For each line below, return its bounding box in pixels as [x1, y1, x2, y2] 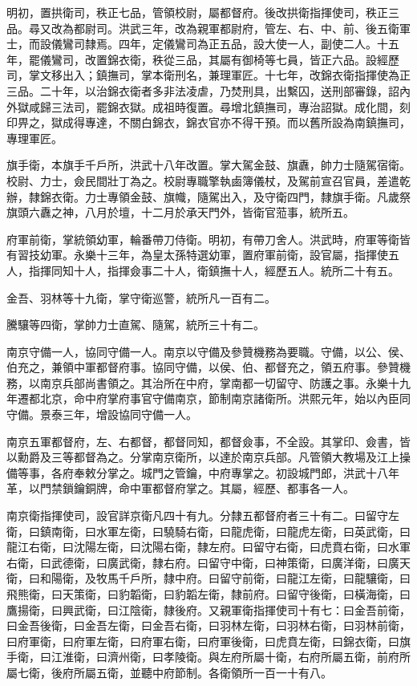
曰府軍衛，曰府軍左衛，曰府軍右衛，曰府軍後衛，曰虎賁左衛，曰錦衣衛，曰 [6, 632, 399, 649]
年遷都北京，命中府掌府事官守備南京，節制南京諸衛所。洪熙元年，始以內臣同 [6, 390, 411, 407]
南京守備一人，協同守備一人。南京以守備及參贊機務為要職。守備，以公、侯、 [6, 343, 411, 359]
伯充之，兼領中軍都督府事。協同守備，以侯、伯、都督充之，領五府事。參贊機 [6, 359, 411, 375]
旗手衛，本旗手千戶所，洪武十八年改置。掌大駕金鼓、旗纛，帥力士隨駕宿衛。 [6, 156, 411, 173]
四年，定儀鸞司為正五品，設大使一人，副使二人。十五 [118, 35, 399, 52]
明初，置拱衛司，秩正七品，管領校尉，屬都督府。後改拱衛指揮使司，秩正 [6, 4, 388, 20]
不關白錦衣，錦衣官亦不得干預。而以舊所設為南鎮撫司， [118, 114, 411, 131]
